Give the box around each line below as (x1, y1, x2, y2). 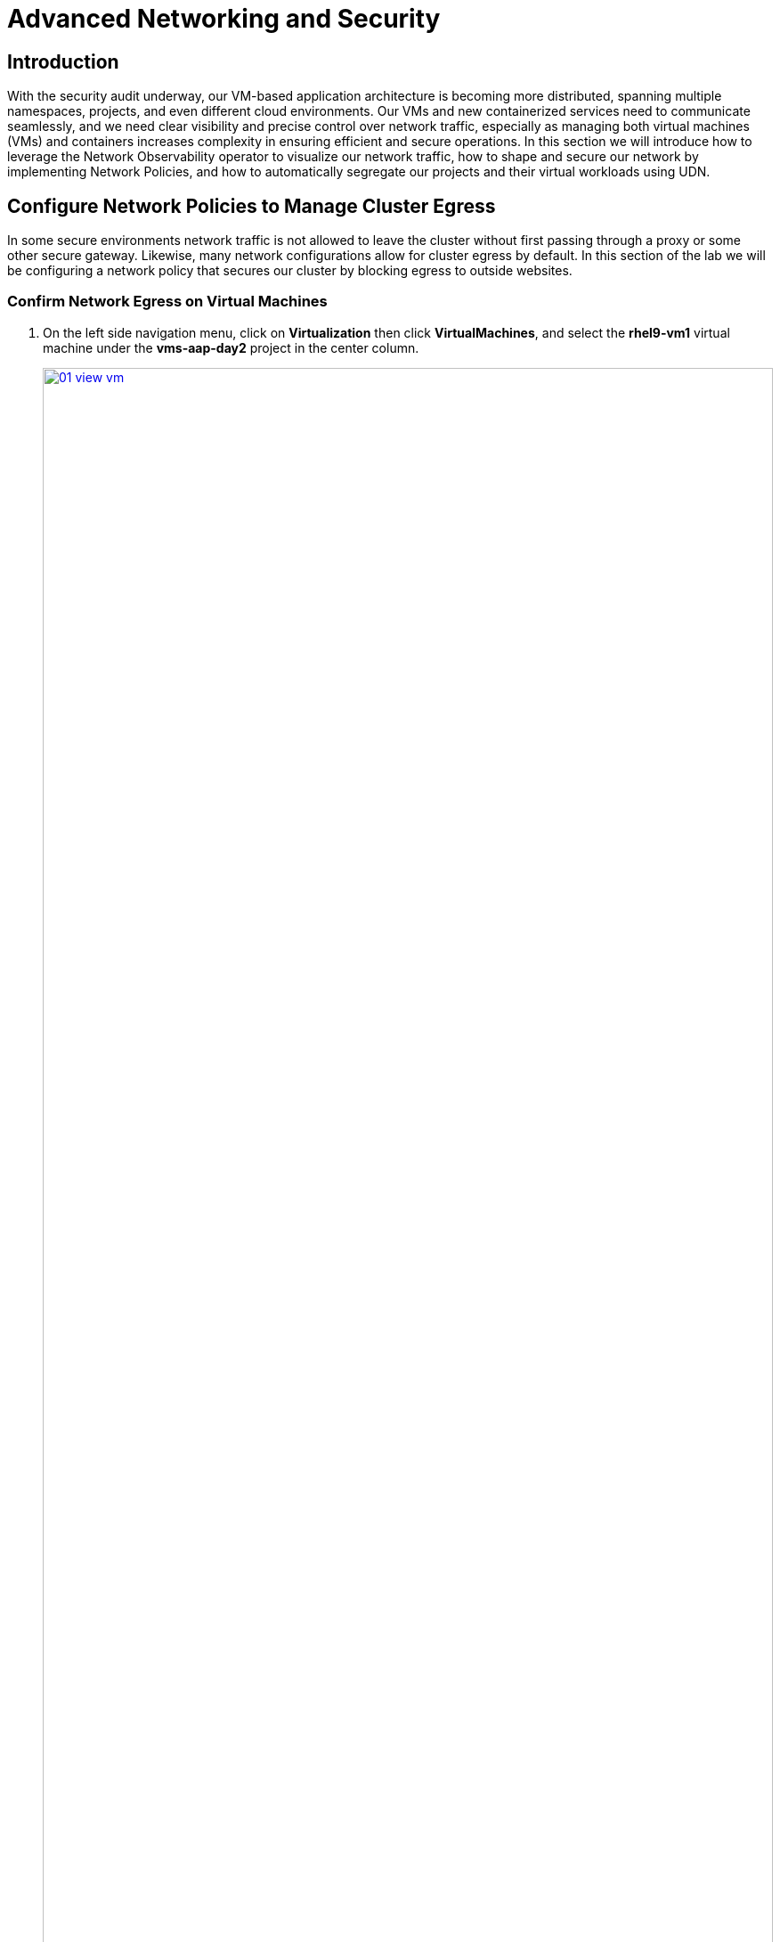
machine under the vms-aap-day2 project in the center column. (43, 339, 419, 355)
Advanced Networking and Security (7, 4, 441, 34)
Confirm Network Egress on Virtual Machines (7, 292, 328, 311)
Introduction (7, 50, 119, 73)
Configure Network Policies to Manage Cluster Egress (7, 194, 496, 217)
